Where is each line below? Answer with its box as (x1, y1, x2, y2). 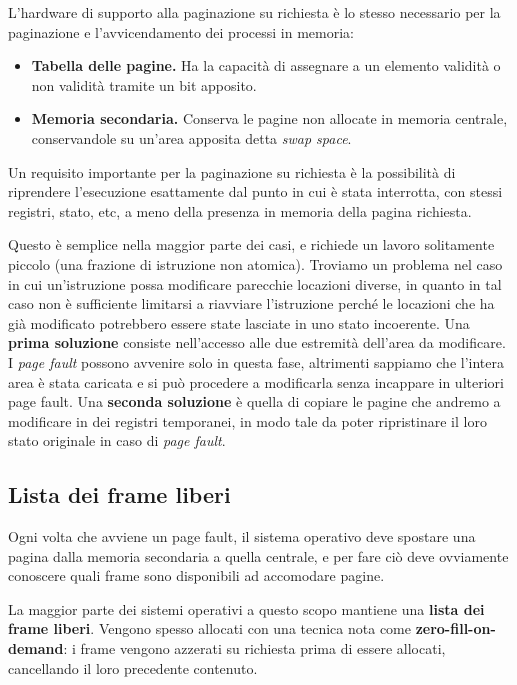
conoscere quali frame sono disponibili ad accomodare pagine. (8, 565, 385, 586)
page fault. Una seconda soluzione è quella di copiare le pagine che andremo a (8, 391, 501, 412)
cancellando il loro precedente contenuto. (8, 657, 258, 678)
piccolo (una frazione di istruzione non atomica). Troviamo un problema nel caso (8, 253, 503, 274)
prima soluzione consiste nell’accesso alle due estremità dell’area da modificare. (8, 332, 506, 353)
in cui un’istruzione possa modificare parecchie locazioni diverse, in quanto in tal (8, 273, 502, 294)
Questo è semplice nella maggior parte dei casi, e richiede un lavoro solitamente (8, 234, 495, 255)
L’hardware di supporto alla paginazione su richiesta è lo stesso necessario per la (8, 2, 501, 22)
